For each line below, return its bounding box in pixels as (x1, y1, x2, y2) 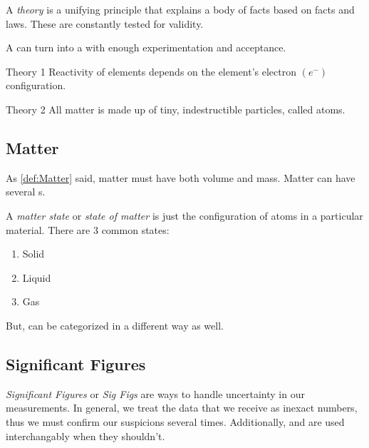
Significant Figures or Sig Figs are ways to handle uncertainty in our (6, 386, 305, 401)
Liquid (22, 270, 51, 285)
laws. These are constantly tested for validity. (6, 16, 204, 31)
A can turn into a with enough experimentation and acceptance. (6, 40, 286, 55)
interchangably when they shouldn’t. (6, 428, 165, 443)
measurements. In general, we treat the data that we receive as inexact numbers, (6, 400, 358, 415)
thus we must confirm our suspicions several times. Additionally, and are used (6, 414, 345, 429)
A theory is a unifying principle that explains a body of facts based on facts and (6, 2, 355, 16)
